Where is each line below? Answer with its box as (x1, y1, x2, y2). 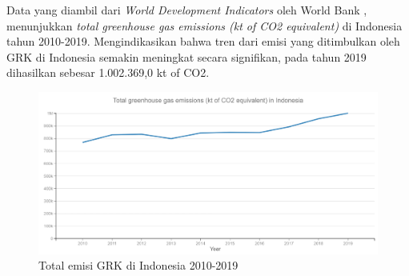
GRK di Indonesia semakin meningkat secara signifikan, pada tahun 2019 (6, 48, 367, 65)
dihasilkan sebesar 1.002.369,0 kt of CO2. (6, 64, 210, 81)
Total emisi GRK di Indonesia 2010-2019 (38, 257, 239, 274)
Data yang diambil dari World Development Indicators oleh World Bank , (6, 2, 367, 18)
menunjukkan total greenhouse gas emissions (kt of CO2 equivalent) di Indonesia (6, 17, 403, 34)
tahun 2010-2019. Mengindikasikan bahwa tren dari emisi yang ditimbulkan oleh (6, 33, 400, 50)
